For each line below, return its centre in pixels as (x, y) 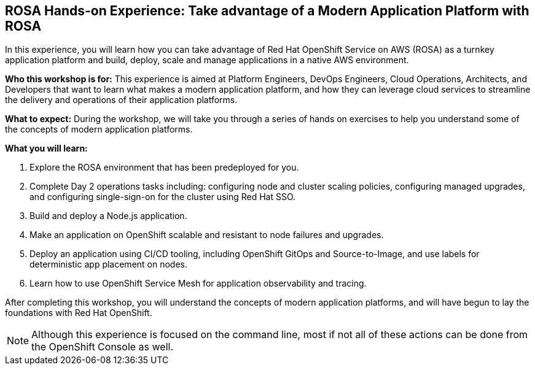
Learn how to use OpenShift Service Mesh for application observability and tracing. (198, 283)
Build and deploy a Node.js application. (108, 216)
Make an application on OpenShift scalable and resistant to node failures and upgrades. (207, 235)
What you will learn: (46, 148)
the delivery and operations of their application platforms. (121, 100)
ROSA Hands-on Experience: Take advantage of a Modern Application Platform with (267, 11)
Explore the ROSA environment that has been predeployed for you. (164, 168)
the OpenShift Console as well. (103, 347)
